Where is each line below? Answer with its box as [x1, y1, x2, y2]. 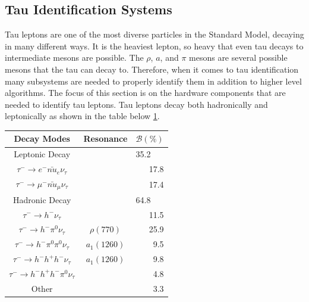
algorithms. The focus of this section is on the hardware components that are [5, 86, 286, 99]
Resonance [83, 132, 128, 145]
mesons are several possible [189, 51, 288, 64]
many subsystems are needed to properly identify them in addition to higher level [5, 74, 302, 87]
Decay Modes [14, 132, 70, 145]
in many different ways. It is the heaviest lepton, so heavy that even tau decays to [5, 39, 304, 52]
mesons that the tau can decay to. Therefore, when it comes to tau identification [5, 63, 299, 75]
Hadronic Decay [12, 193, 71, 206]
